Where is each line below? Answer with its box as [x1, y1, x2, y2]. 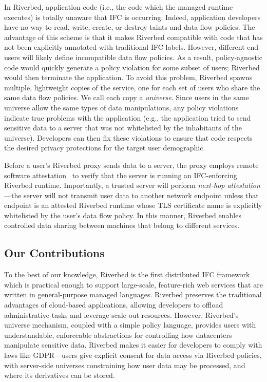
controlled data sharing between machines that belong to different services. [4, 220, 240, 231]
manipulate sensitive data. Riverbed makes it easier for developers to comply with [4, 339, 262, 350]
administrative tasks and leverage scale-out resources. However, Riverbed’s [4, 309, 239, 320]
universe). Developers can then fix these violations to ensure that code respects [4, 132, 253, 143]
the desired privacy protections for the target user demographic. [4, 142, 205, 153]
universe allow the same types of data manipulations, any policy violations [4, 102, 239, 112]
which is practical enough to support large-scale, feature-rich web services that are [4, 279, 263, 290]
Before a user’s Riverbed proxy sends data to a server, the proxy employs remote [4, 159, 259, 170]
